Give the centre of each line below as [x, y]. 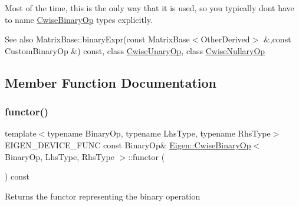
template [21, 133]
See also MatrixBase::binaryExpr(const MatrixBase [97, 39]
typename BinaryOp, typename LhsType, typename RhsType [159, 133]
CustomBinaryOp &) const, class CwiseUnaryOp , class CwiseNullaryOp [135, 50]
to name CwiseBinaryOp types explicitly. [79, 19]
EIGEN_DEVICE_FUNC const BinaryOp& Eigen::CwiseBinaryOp [128, 144]
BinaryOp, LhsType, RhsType [60, 156]
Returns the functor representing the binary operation [103, 196]
